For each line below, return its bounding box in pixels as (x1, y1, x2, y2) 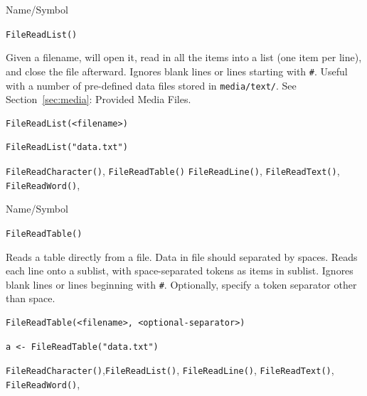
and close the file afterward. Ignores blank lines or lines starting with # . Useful (6, 63, 348, 78)
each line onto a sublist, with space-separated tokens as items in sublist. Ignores (6, 263, 353, 278)
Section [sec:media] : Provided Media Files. (6, 92, 191, 107)
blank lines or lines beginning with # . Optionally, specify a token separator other (6, 277, 357, 291)
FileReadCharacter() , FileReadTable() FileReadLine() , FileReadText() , (6, 163, 340, 178)
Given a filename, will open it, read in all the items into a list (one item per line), (6, 50, 362, 65)
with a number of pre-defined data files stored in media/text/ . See (6, 77, 297, 92)
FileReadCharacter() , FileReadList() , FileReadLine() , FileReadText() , (6, 363, 334, 378)
